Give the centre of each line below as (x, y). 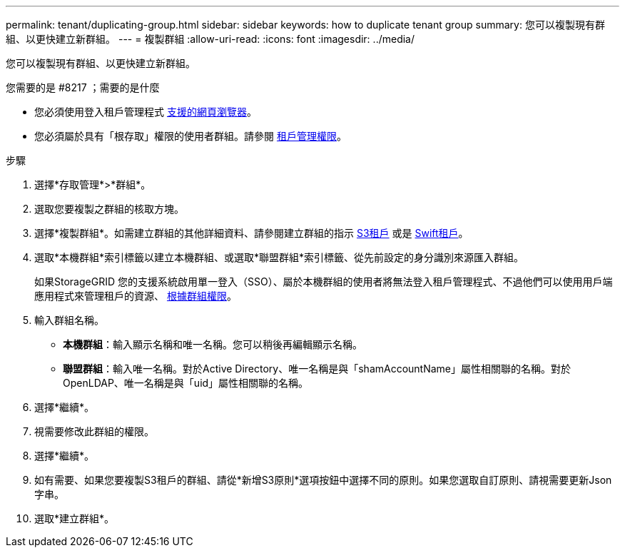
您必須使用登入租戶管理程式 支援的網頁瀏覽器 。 (146, 112)
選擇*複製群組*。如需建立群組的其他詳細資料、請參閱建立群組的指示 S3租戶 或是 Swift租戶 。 (251, 233)
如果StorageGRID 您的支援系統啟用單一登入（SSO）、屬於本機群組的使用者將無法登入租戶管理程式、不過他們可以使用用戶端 (324, 281)
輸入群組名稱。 (69, 320)
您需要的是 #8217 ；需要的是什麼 (83, 87)
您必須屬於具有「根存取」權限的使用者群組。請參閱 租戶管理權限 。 (190, 136)
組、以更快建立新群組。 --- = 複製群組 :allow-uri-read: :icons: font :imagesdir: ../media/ (210, 39)
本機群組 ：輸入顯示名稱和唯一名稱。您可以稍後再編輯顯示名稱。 (213, 344)
